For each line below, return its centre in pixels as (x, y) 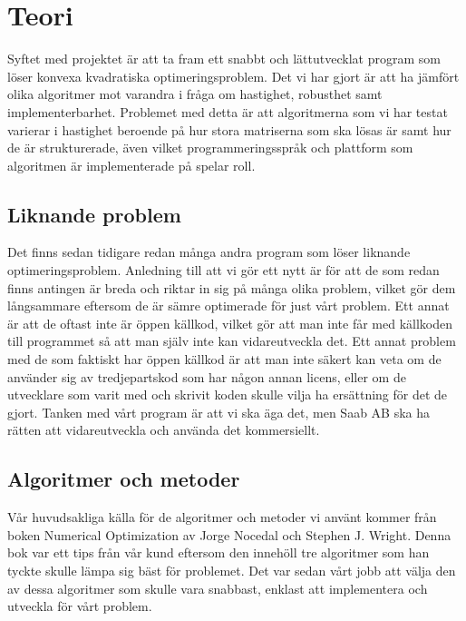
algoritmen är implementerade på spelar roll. (131, 165)
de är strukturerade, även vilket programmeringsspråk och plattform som (210, 148)
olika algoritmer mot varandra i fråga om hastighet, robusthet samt (195, 94)
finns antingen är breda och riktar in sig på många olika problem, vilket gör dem (232, 287)
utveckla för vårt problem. (80, 606)
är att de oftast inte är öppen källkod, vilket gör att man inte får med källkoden (230, 323)
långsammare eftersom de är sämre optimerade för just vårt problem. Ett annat (228, 306)
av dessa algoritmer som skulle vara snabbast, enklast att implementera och (218, 588)
